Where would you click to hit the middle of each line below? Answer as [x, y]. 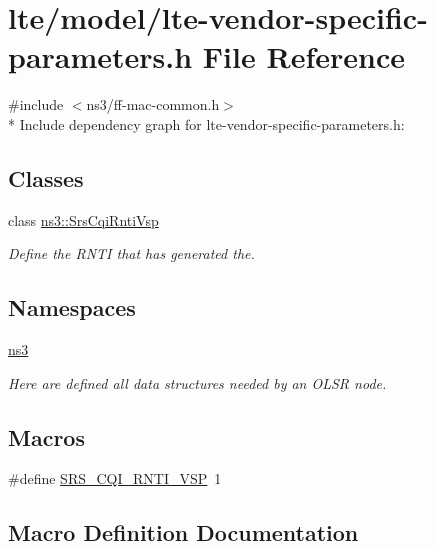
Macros [46, 436]
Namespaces [72, 307]
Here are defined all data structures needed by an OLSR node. [197, 382]
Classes [46, 177]
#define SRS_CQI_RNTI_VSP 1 [115, 478]
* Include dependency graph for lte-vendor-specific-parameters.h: [206, 123]
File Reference [303, 56]
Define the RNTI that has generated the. [131, 253]
